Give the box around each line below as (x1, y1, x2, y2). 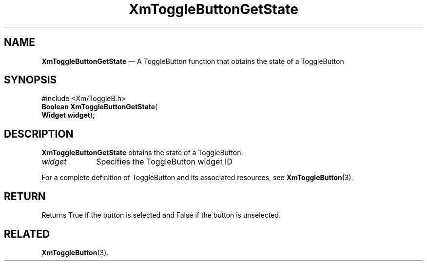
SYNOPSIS (4, 74, 57, 86)
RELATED (4, 227, 50, 240)
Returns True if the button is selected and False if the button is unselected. (41, 211, 281, 220)
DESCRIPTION (4, 127, 74, 140)
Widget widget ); (41, 111, 95, 120)
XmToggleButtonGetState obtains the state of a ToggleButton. (41, 148, 243, 157)
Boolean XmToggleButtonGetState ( (41, 102, 158, 111)
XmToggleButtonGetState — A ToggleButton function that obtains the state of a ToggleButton (41, 57, 344, 65)
